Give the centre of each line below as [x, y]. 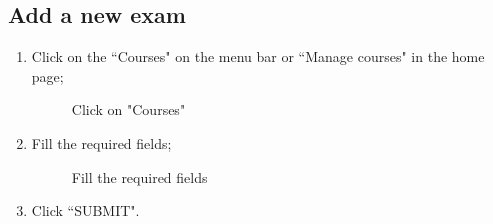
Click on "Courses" [128, 109]
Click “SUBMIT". [85, 210]
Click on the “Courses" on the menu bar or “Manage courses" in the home [258, 56]
